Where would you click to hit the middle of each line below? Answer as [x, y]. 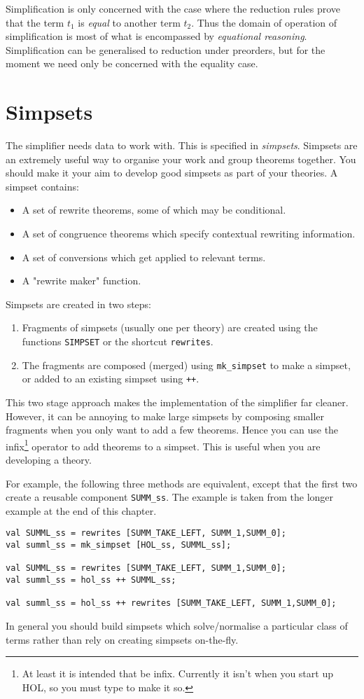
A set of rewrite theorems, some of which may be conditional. [154, 210]
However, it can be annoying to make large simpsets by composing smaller [165, 416]
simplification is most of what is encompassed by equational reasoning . [156, 36]
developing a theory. [49, 460]
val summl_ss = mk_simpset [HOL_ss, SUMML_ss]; [119, 545]
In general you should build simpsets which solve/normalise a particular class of [177, 626]
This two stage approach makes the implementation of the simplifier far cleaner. [177, 402]
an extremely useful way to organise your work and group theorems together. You [181, 159]
